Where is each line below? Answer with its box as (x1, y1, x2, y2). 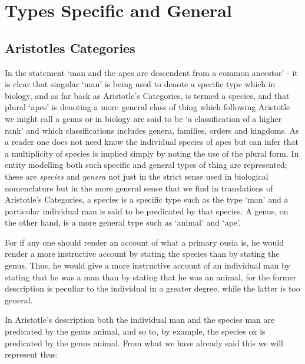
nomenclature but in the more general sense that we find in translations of (5, 181, 273, 194)
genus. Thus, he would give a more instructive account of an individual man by (5, 259, 290, 272)
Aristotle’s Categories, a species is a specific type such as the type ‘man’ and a (5, 193, 289, 206)
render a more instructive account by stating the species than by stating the (5, 247, 280, 260)
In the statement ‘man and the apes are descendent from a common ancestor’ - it (5, 66, 298, 78)
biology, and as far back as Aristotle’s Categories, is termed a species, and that (5, 89, 290, 101)
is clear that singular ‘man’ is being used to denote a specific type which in (5, 78, 276, 90)
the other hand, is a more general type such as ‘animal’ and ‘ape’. (5, 216, 241, 229)
